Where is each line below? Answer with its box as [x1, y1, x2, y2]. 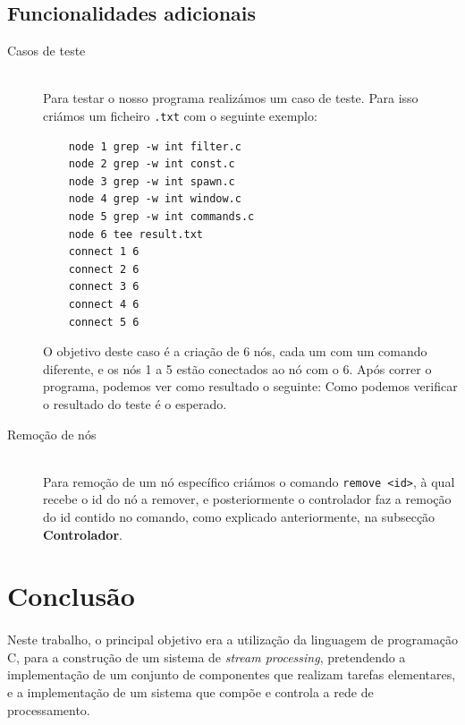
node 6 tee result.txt [68, 227, 203, 241]
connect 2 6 [68, 262, 139, 276]
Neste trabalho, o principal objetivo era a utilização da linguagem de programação [7, 630, 458, 649]
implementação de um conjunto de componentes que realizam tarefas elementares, [7, 665, 456, 684]
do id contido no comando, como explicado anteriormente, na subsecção [43, 507, 435, 525]
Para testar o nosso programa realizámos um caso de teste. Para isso [43, 89, 418, 107]
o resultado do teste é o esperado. [43, 394, 227, 413]
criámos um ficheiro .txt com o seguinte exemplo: [43, 106, 317, 124]
